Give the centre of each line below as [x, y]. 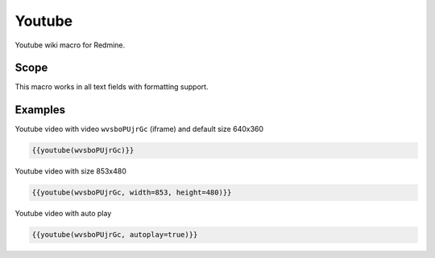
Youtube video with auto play [63, 214]
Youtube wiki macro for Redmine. [70, 45]
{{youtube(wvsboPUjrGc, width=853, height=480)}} [132, 192]
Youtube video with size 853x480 [70, 171]
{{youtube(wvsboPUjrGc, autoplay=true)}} [115, 235]
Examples [40, 110]
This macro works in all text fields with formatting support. [112, 87]
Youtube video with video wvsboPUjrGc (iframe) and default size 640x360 [139, 129]
